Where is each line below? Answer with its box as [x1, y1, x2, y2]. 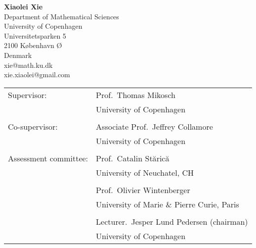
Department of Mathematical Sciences [4, 11, 119, 21]
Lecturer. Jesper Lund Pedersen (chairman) [96, 215, 248, 227]
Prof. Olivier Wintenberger [96, 184, 190, 196]
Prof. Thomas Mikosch [96, 89, 175, 100]
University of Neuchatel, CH [96, 166, 194, 178]
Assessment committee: [8, 152, 88, 164]
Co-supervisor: [8, 120, 58, 132]
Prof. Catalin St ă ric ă [96, 152, 170, 164]
